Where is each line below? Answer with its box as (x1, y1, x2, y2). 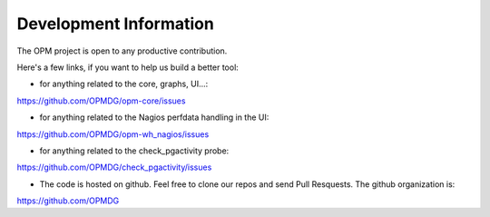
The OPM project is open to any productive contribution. (16, 45, 228, 56)
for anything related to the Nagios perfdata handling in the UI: (39, 112, 269, 123)
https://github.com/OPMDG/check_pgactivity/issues (16, 162, 212, 173)
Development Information (16, 14, 215, 34)
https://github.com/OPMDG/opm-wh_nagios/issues (16, 128, 210, 140)
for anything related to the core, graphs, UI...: (39, 78, 209, 90)
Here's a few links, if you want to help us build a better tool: (16, 62, 240, 73)
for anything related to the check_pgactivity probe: (39, 145, 230, 156)
